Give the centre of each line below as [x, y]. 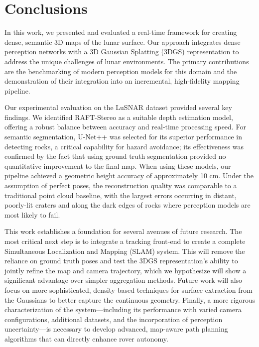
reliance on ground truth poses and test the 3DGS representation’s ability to [121, 261]
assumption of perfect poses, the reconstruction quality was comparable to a [121, 185]
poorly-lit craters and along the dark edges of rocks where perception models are [128, 205]
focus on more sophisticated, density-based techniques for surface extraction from [129, 289]
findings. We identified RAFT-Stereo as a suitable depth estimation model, [119, 117]
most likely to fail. [32, 214]
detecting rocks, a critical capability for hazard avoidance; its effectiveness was [124, 146]
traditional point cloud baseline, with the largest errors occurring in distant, [121, 195]
